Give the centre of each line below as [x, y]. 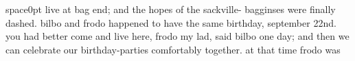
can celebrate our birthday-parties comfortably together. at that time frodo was [173, 49]
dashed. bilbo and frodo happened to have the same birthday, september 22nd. [171, 22]
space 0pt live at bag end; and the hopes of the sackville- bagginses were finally [171, 9]
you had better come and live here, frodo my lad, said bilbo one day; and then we [177, 36]
